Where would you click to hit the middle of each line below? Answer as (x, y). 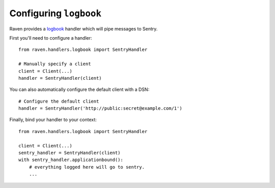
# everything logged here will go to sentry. (87, 167)
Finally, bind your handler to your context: (53, 120)
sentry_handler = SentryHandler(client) (70, 153)
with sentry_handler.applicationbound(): (71, 160)
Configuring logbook (56, 13)
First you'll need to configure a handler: (51, 38)
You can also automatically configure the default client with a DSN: (79, 89)
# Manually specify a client (55, 64)
